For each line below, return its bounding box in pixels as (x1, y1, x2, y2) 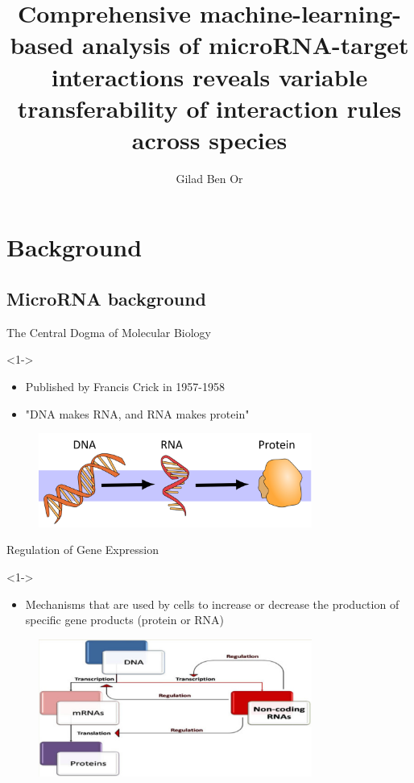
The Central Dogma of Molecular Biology (6, 323, 212, 340)
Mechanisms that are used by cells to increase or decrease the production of (25, 595, 400, 612)
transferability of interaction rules (17, 91, 402, 124)
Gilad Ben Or (176, 169, 243, 186)
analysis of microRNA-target (82, 28, 409, 61)
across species (131, 123, 288, 156)
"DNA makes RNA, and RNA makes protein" (25, 405, 250, 422)
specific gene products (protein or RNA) (25, 611, 225, 628)
